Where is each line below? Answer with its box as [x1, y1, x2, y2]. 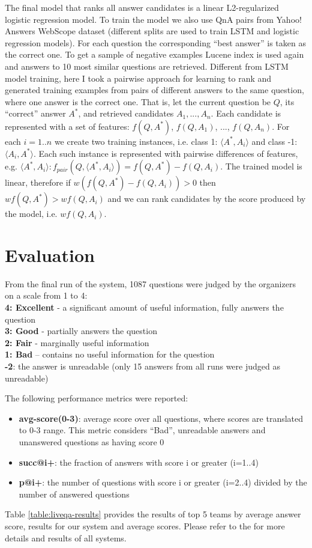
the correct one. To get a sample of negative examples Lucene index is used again [5, 48, 304, 61]
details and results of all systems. [5, 531, 127, 544]
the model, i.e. [5, 207, 58, 220]
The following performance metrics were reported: [5, 392, 188, 404]
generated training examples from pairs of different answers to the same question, [5, 84, 304, 96]
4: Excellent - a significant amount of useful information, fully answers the [5, 301, 284, 314]
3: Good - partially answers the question [5, 324, 157, 337]
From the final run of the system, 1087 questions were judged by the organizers [5, 277, 296, 290]
